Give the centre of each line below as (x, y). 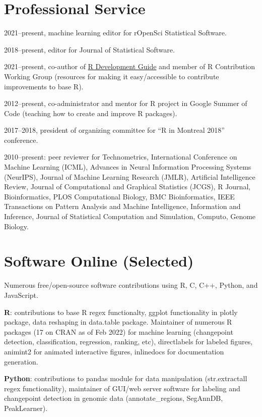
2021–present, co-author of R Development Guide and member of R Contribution (129, 66)
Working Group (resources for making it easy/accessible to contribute (112, 76)
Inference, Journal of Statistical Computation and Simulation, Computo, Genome (130, 216)
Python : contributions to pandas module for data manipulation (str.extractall (126, 378)
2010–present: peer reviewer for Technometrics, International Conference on (121, 157)
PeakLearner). (26, 408)
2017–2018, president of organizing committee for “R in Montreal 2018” (114, 130)
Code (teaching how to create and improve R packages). (91, 113)
